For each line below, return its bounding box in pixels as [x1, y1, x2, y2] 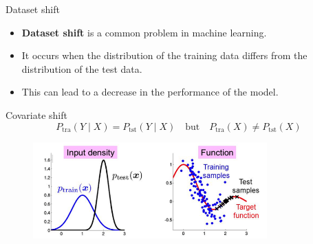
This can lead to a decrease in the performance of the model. [21, 85, 279, 99]
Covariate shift [6, 107, 67, 122]
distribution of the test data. [21, 61, 142, 76]
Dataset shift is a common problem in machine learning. [21, 25, 267, 39]
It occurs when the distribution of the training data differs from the [21, 48, 307, 63]
